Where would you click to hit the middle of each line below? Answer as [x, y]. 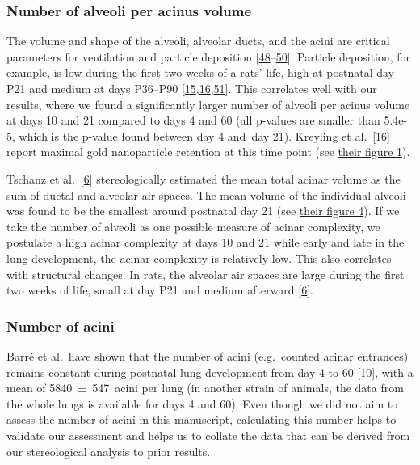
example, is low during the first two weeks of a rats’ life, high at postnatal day [200, 72]
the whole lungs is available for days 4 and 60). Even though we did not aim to [202, 403]
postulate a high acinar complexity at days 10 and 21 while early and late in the [206, 242]
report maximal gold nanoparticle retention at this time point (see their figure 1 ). [208, 152]
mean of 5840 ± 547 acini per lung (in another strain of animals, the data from [205, 388]
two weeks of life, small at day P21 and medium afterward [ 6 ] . [160, 290]
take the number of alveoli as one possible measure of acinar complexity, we [193, 226]
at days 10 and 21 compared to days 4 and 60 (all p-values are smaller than [193, 120]
